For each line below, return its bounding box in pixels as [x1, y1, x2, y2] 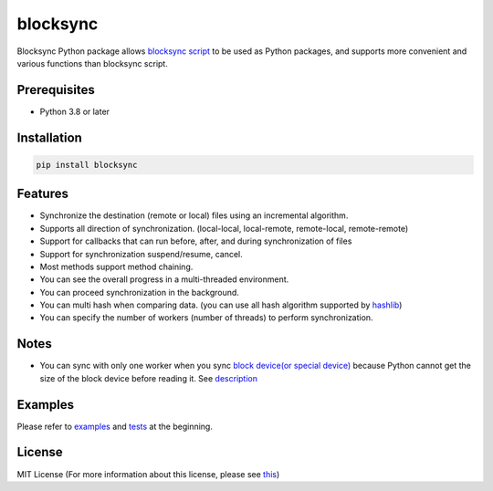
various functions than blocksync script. [16, 57, 168, 68]
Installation [16, 130, 82, 145]
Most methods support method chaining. [39, 261, 194, 272]
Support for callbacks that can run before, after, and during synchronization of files [39, 235, 352, 246]
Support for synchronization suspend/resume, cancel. [39, 248, 244, 259]
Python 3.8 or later [39, 106, 110, 117]
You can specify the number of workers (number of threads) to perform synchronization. [39, 312, 373, 323]
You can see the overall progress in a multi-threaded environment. [39, 274, 289, 285]
